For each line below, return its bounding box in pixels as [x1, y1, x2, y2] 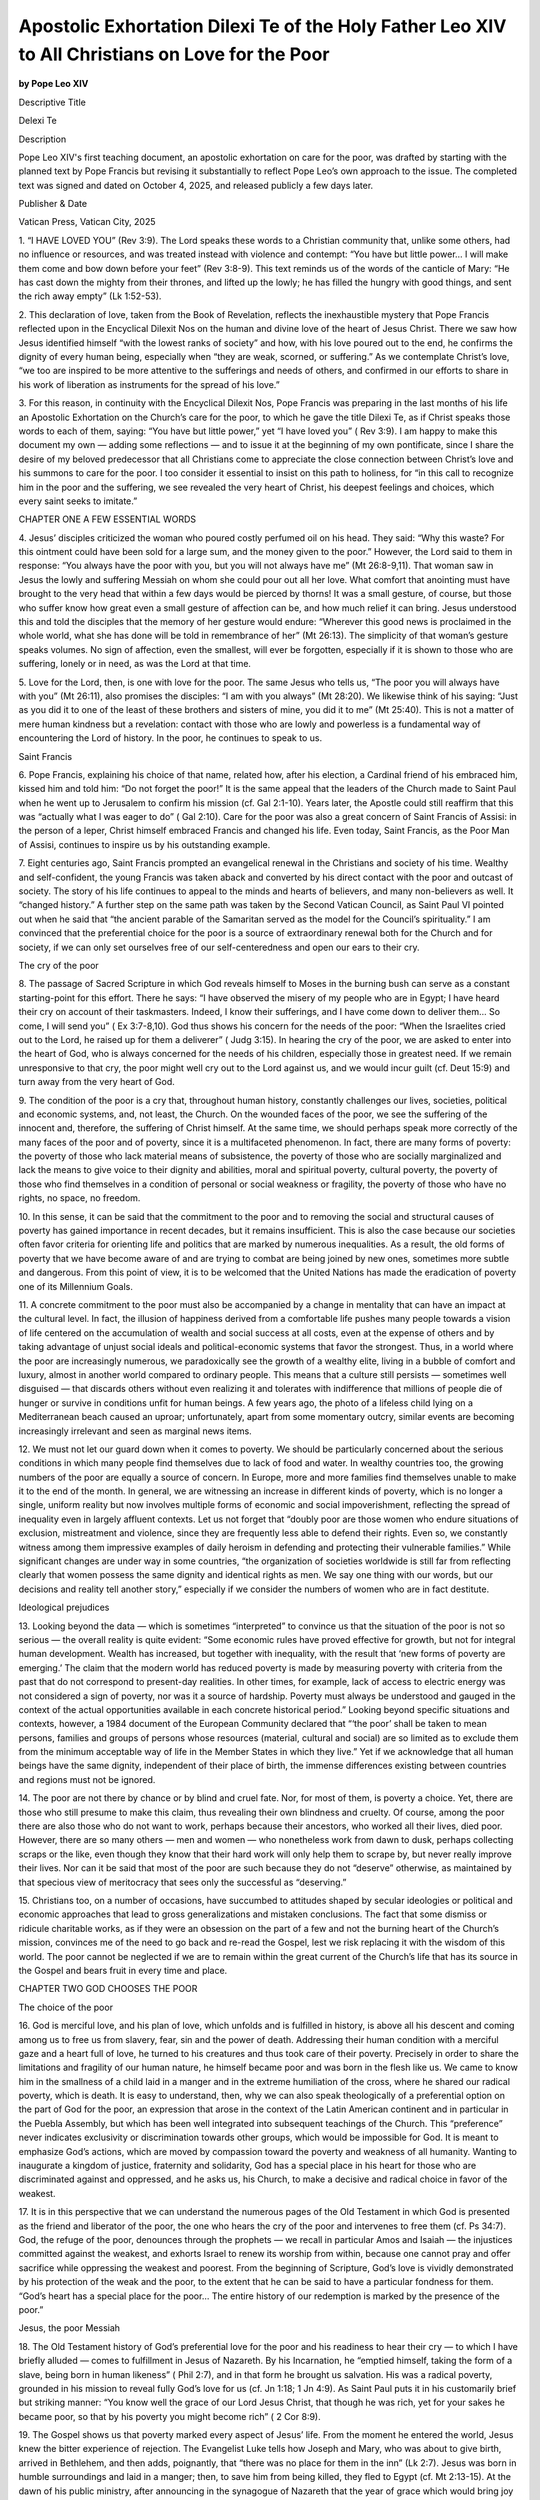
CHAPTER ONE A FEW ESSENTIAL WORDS [18, 513, 197, 525]
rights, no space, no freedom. [18, 1192, 141, 1204]
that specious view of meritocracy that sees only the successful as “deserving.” [18, 1876, 347, 1888]
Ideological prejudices [18, 1601, 110, 1614]
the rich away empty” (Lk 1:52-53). [18, 290, 162, 302]
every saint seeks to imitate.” [18, 495, 138, 507]
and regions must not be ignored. [18, 1773, 156, 1785]
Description [18, 133, 67, 145]
